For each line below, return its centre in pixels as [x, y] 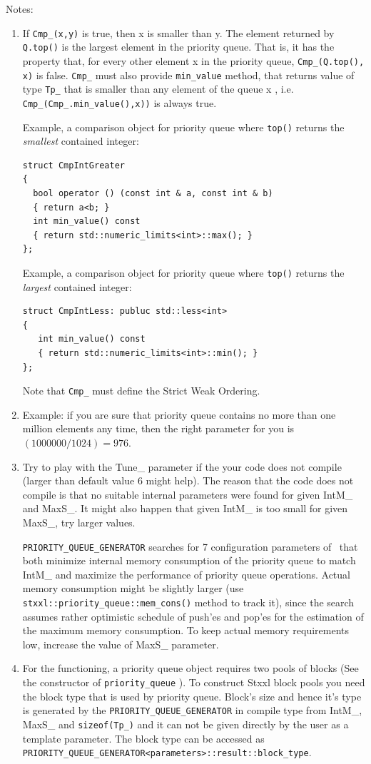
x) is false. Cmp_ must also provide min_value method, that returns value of [188, 75]
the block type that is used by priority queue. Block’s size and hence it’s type [192, 696]
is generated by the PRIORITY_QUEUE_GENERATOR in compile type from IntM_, [192, 710]
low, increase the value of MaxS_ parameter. [121, 644]
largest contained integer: [77, 286]
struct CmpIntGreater [73, 165]
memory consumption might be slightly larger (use [133, 588]
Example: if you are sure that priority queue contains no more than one [179, 414]
